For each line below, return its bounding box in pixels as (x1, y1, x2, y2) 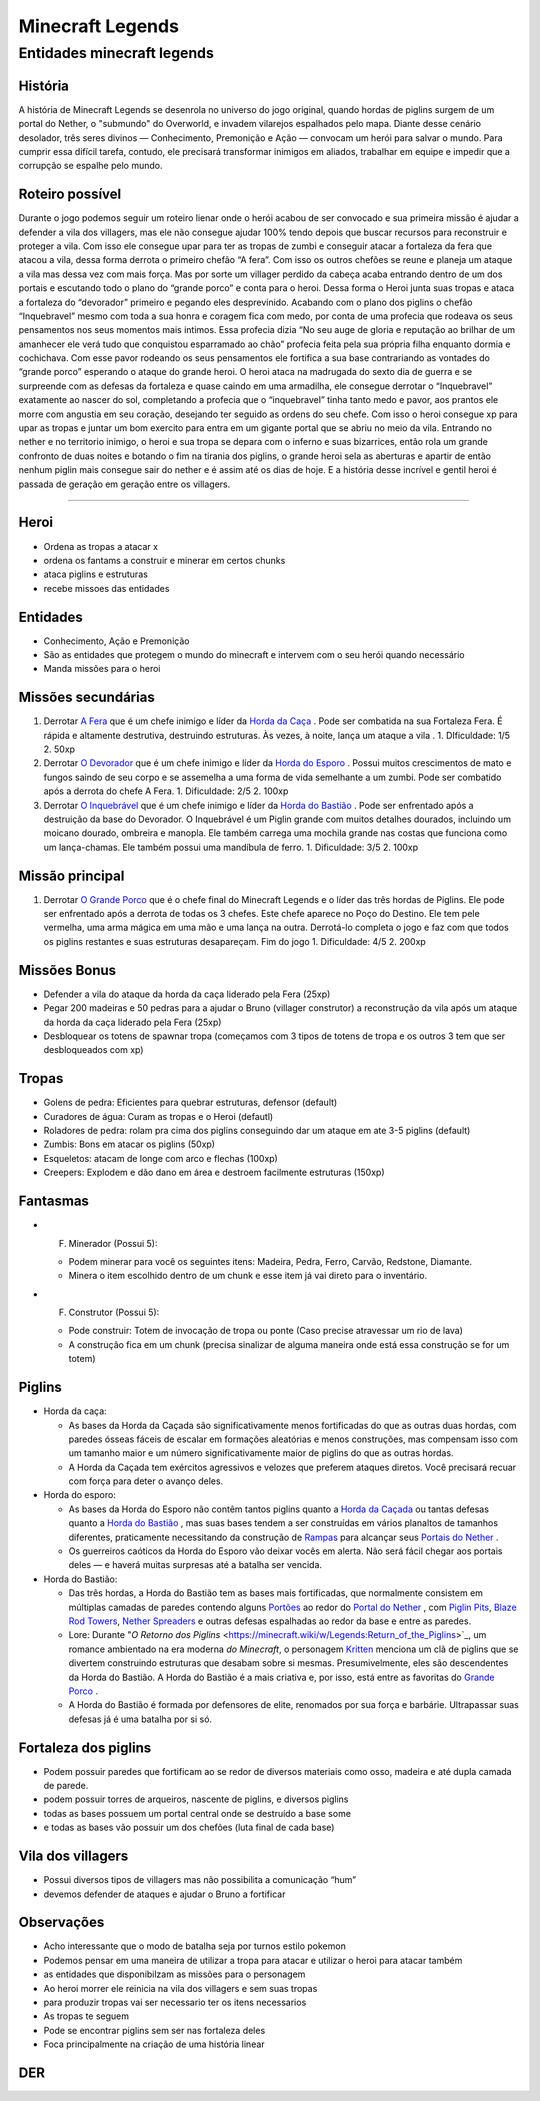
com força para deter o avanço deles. (68, 1475, 224, 1487)
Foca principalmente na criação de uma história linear (43, 2038, 265, 2050)
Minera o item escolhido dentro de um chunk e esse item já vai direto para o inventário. (68, 1270, 428, 1282)
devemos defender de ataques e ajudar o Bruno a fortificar (43, 1888, 286, 1900)
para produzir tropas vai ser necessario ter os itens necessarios (43, 1996, 307, 2008)
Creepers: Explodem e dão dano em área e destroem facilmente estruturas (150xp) (43, 1166, 385, 1179)
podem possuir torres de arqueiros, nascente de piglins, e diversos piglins (43, 1793, 349, 1805)
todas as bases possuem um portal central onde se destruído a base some (43, 1807, 352, 1819)
